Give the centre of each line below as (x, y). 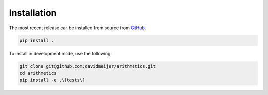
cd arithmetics (38, 73)
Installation (33, 13)
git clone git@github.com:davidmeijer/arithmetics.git (88, 66)
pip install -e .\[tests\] (52, 80)
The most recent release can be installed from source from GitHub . (78, 28)
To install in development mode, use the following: (60, 53)
